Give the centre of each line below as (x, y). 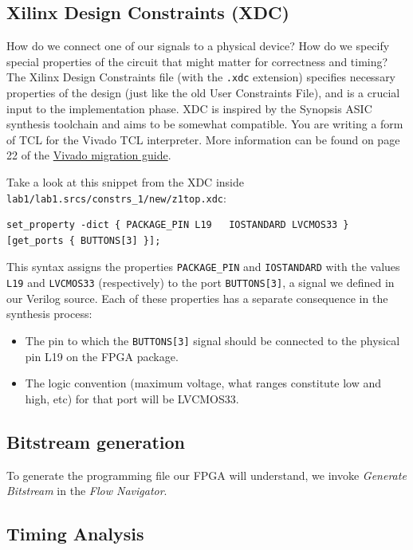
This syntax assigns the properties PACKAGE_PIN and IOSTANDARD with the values (203, 267)
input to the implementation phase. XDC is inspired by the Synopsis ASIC (189, 108)
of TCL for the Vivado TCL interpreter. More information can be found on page (203, 139)
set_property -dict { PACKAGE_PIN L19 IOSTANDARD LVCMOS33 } (178, 225)
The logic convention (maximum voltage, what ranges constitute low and (203, 383)
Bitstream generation (96, 441)
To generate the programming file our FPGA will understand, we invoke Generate (206, 475)
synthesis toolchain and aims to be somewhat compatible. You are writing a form (205, 124)
